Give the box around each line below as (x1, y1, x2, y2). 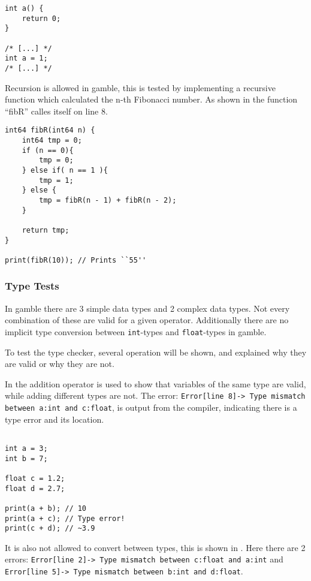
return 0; (22, 14, 61, 23)
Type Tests (5, 278, 59, 293)
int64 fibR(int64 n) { (5, 126, 95, 135)
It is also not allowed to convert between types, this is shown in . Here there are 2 (5, 541, 306, 553)
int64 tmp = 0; (22, 136, 82, 145)
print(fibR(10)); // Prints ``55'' (5, 255, 147, 264)
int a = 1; (5, 54, 48, 63)
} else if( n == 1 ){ (22, 166, 108, 174)
